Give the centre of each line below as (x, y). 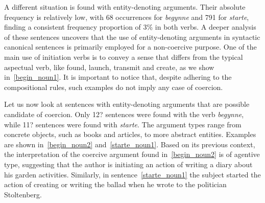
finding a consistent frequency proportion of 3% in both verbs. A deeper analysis (130, 27)
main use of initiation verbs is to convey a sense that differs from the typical (124, 57)
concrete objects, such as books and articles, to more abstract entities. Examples (130, 134)
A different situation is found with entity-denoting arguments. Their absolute (125, 7)
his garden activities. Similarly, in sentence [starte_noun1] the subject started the (132, 174)
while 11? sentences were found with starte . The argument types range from (123, 124)
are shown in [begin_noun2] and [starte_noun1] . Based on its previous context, (130, 144)
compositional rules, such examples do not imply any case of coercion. (114, 87)
